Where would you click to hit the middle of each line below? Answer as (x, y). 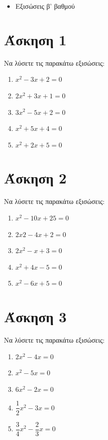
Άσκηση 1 (35, 39)
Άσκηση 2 (35, 178)
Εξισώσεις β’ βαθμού (45, 6)
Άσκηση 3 (35, 317)
